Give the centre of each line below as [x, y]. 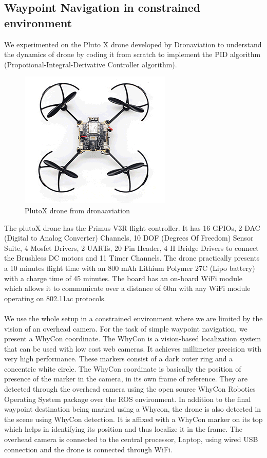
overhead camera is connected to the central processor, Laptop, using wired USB [131, 439]
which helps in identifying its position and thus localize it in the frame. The [123, 429]
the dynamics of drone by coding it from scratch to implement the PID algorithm [132, 54]
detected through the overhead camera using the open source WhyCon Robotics [130, 389]
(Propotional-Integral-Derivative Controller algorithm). [91, 64]
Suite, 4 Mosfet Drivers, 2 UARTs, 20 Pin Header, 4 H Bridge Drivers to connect [131, 248]
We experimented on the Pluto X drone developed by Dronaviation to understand [133, 44]
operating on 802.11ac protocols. [55, 298]
